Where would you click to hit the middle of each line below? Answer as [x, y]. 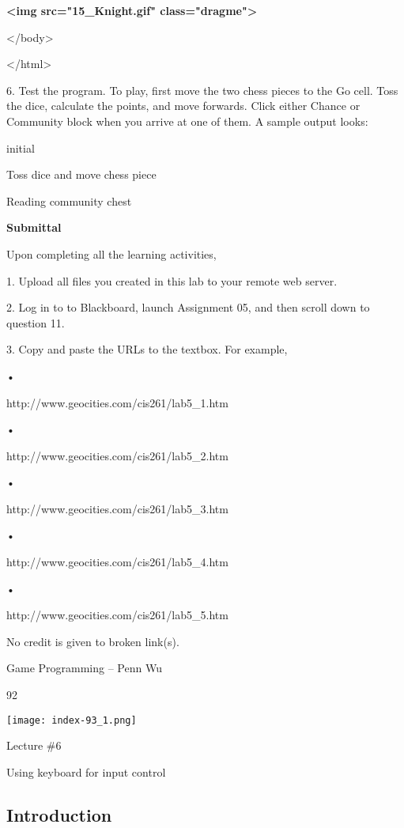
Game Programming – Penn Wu [84, 668]
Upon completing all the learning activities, [111, 253]
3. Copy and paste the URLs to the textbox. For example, [147, 349]
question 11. [36, 322]
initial [21, 147]
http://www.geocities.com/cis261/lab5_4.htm [117, 562]
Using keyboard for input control [86, 771]
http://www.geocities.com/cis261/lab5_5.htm [117, 615]
